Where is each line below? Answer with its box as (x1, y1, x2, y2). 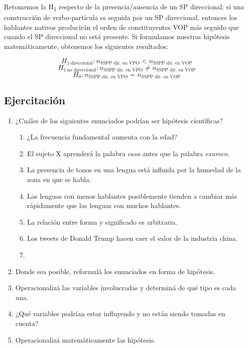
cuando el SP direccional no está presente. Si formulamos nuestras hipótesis (4, 31, 230, 42)
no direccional (67, 68, 96, 73)
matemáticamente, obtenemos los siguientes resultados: (4, 41, 168, 51)
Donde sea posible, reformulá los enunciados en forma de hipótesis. (15, 266, 215, 276)
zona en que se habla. (27, 174, 91, 184)
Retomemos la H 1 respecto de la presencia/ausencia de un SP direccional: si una (4, 1, 245, 13)
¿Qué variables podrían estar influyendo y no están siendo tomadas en (15, 308, 226, 319)
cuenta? (15, 318, 39, 328)
